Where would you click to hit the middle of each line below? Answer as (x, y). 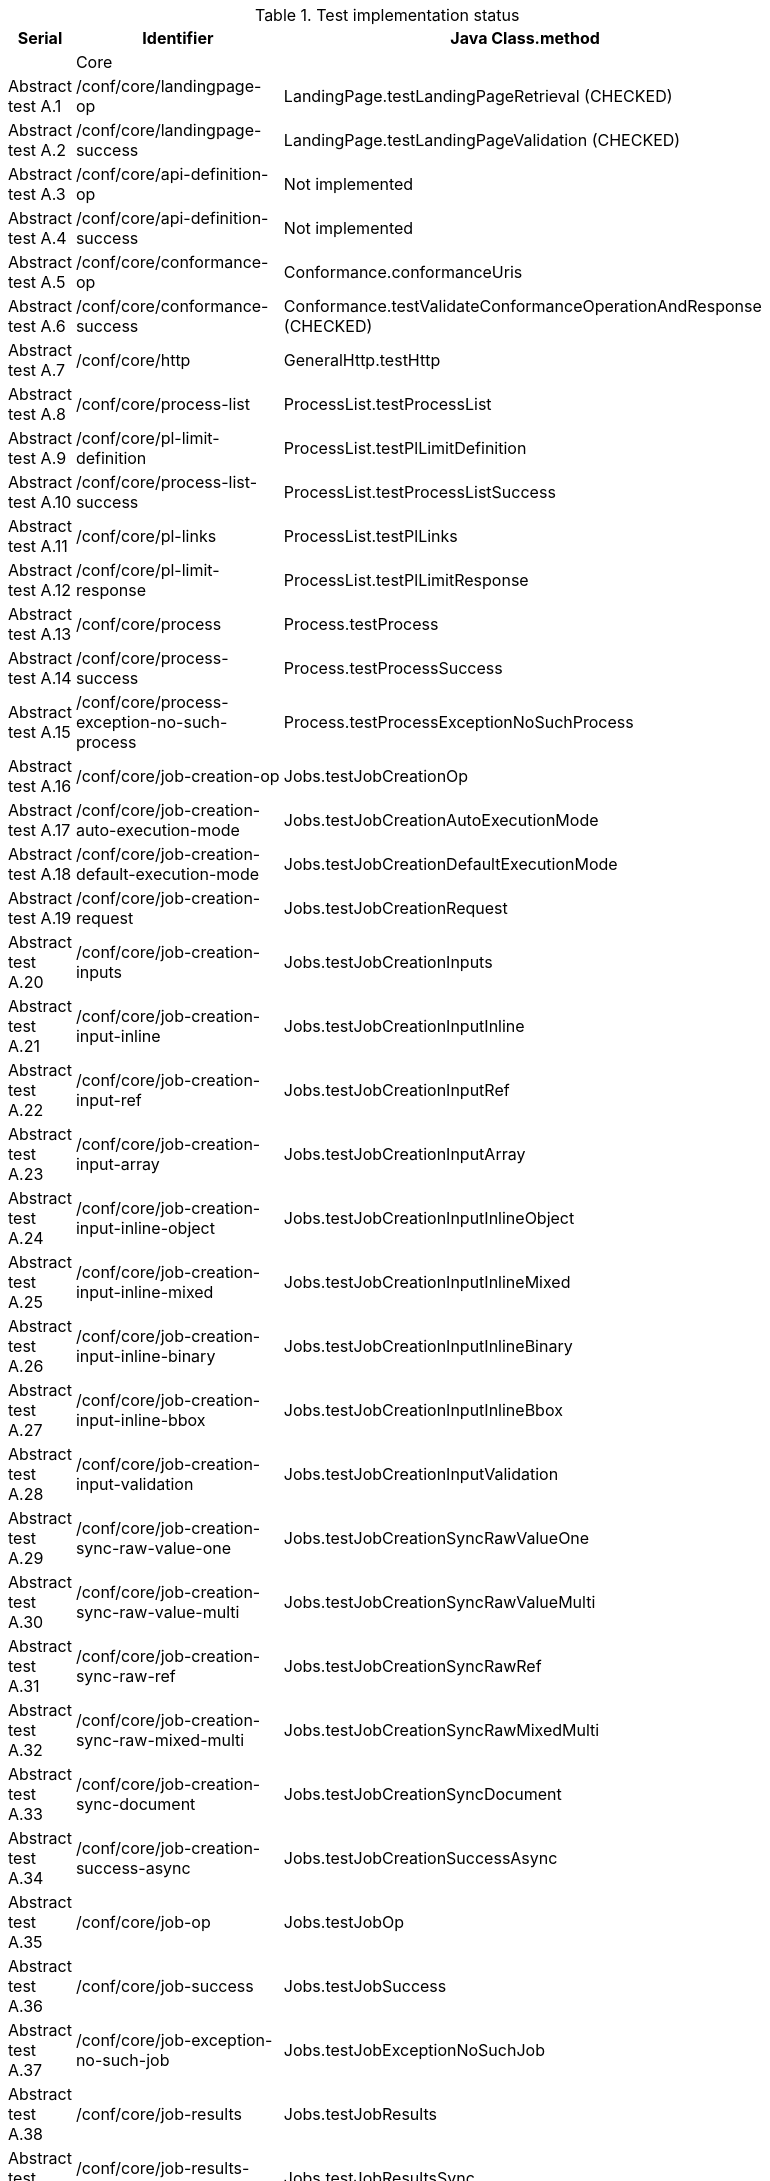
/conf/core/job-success (164, 1986)
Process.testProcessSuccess (393, 668)
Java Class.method (525, 38)
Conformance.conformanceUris (403, 272)
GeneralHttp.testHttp (362, 360)
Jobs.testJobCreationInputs (388, 962)
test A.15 (39, 732)
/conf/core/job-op (143, 1922)
